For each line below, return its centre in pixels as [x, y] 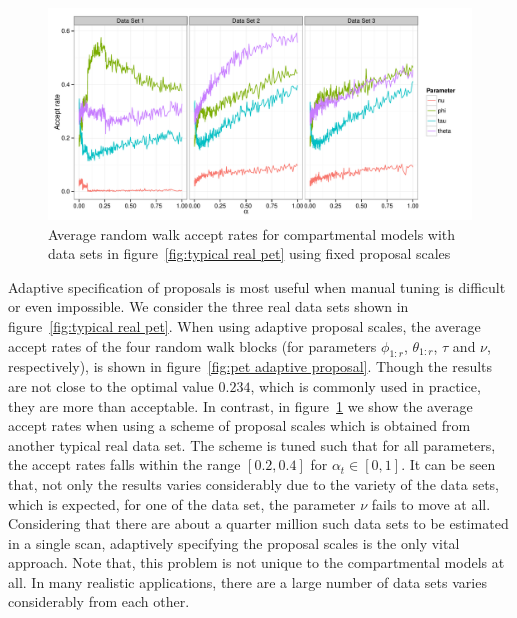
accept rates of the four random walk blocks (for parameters [192, 345]
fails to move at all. [431, 503]
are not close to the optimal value [111, 385]
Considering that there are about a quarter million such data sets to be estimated [258, 523]
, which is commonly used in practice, [365, 385]
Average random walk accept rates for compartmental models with [252, 233]
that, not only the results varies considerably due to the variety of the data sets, [253, 483]
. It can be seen [448, 464]
